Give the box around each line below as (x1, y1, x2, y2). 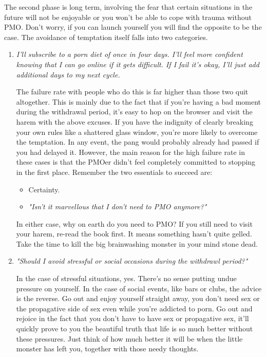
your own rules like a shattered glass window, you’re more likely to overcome (16, 126, 258, 137)
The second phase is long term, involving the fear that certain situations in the (4, 2, 253, 12)
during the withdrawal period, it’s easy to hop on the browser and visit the (16, 106, 253, 117)
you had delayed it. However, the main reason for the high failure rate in (16, 146, 245, 157)
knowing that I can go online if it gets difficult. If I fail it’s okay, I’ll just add (16, 58, 259, 69)
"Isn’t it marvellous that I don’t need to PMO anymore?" (28, 201, 207, 212)
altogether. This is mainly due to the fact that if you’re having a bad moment (16, 96, 261, 107)
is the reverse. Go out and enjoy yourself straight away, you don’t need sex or (16, 293, 260, 304)
